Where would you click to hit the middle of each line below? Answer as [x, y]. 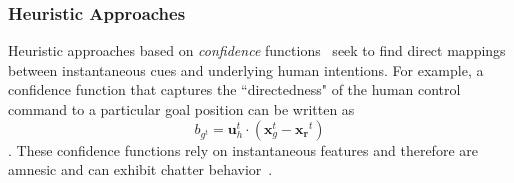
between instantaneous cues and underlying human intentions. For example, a [246, 69]
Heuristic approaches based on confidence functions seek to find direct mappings [257, 50]
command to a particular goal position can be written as [181, 109]
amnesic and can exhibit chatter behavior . [140, 169]
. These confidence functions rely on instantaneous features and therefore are [243, 149]
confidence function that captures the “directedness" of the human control [234, 89]
